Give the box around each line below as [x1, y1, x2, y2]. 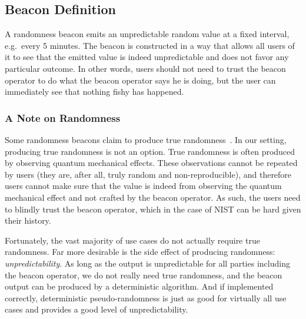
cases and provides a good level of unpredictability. [5, 303, 188, 315]
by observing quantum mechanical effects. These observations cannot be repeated [5, 157, 298, 169]
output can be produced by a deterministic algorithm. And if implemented [5, 280, 274, 293]
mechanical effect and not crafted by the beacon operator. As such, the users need [5, 191, 301, 203]
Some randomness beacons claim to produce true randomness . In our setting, [5, 133, 287, 145]
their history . [5, 214, 51, 227]
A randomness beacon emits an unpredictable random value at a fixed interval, [5, 28, 290, 40]
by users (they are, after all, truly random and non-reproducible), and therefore [5, 168, 292, 180]
